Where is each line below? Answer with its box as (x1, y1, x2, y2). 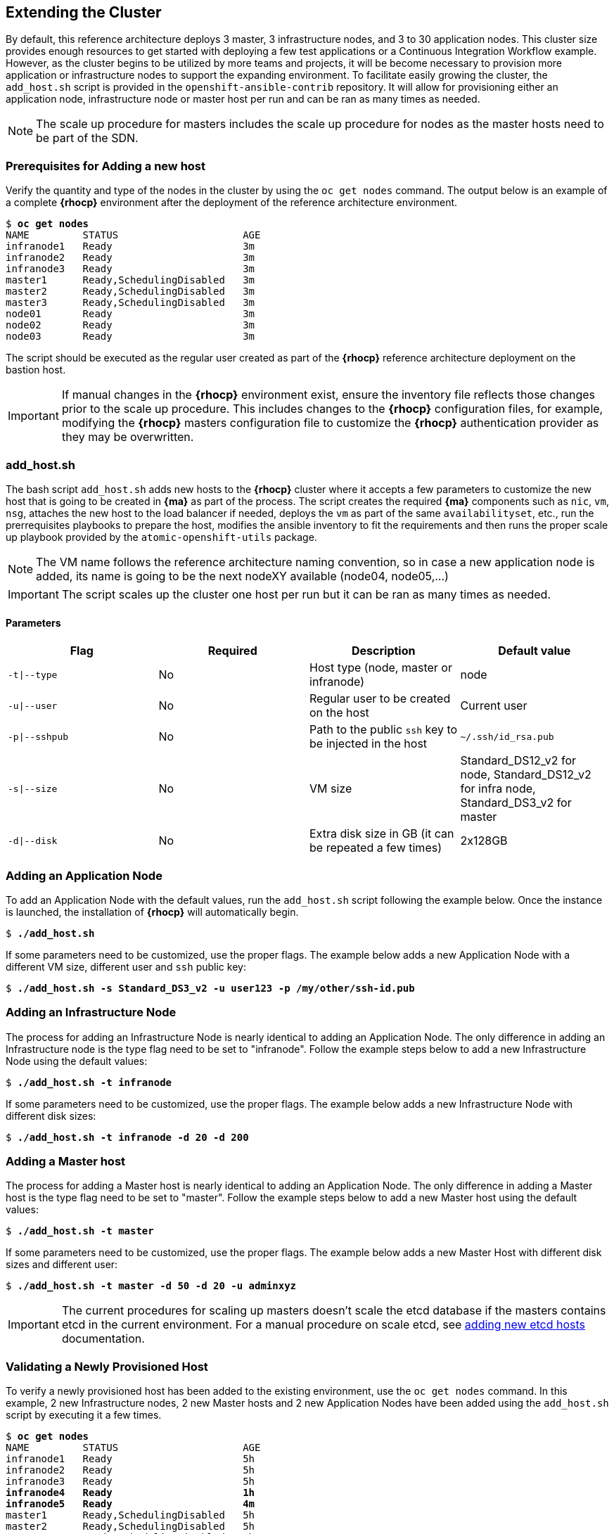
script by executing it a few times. (6, 1409, 162, 1421)
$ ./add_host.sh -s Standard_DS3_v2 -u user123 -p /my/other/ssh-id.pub (6, 982, 415, 994)
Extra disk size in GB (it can (309, 826, 454, 841)
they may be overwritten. (61, 430, 194, 445)
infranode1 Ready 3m (6, 241, 255, 253)
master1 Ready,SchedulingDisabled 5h (6, 1509, 255, 1521)
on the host (309, 705, 369, 720)
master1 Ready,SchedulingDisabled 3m (6, 274, 255, 286)
